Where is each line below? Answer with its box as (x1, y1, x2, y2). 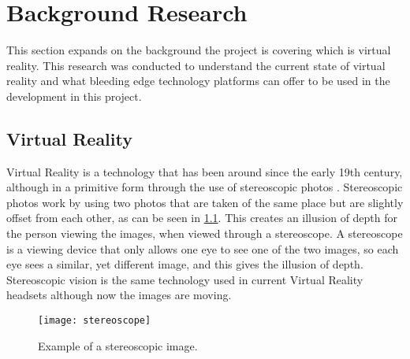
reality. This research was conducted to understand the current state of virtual (6, 57, 386, 73)
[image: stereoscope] (38, 315, 151, 327)
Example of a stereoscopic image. (38, 337, 198, 353)
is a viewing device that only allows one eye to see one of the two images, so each (6, 240, 399, 257)
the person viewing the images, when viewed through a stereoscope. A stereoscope (6, 225, 403, 242)
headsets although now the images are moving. (6, 287, 232, 303)
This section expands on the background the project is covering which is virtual (6, 42, 391, 58)
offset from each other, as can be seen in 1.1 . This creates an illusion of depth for (6, 209, 398, 226)
